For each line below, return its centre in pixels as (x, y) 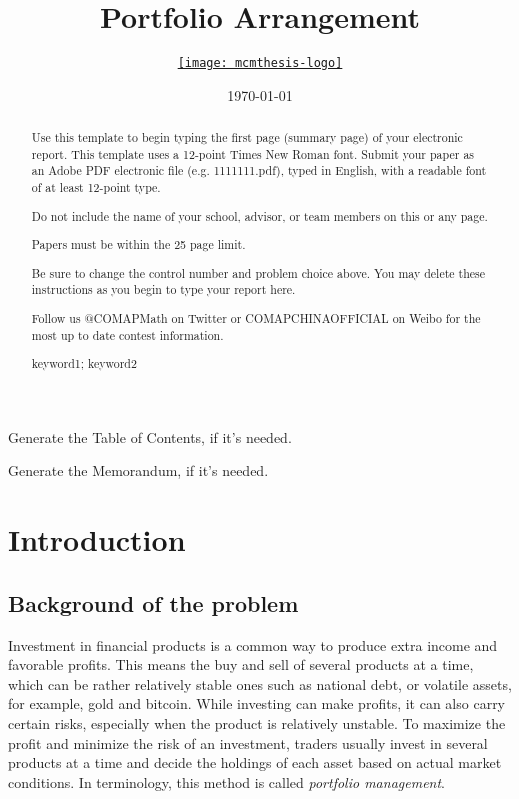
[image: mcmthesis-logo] (260, 63)
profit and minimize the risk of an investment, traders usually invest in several (248, 742)
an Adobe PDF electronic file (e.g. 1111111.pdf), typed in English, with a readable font (259, 170)
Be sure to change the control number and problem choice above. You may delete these (258, 272)
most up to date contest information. (127, 334)
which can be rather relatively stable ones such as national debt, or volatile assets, (260, 683)
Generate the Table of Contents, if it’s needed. (150, 436)
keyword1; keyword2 (84, 363)
